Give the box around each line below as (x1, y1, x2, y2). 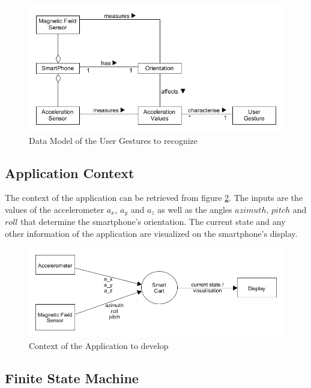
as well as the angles (157, 203, 232, 215)
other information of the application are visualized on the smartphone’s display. (5, 227, 298, 240)
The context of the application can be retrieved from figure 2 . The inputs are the (5, 191, 303, 204)
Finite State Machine (5, 368, 139, 387)
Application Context (5, 163, 134, 182)
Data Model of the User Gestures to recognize (29, 134, 198, 146)
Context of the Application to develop (29, 339, 169, 351)
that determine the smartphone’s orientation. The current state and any (20, 215, 286, 228)
